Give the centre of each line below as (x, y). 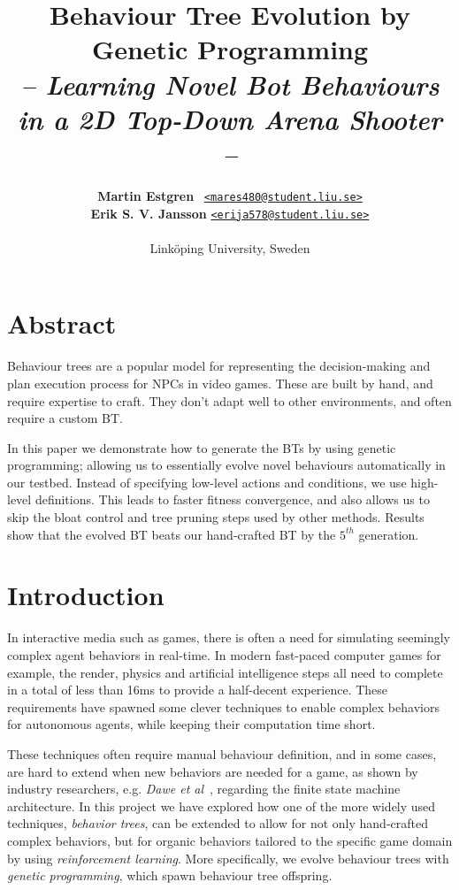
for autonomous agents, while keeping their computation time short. (191, 724)
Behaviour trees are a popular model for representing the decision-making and (219, 366)
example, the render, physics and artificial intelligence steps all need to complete (225, 672)
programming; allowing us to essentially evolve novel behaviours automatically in (226, 465)
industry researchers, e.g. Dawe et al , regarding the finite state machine (204, 789)
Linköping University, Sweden (230, 247)
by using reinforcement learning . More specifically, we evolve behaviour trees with (228, 858)
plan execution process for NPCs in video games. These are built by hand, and (220, 383)
